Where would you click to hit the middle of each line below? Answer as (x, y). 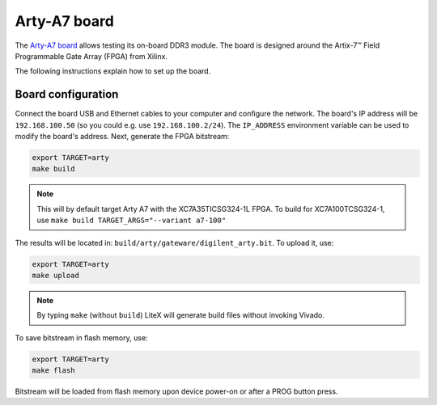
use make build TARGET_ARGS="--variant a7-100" (132, 220)
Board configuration (67, 94)
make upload (56, 275)
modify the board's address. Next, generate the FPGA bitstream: (122, 137)
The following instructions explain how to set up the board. (113, 71)
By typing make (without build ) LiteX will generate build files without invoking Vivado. (181, 315)
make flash (53, 371)
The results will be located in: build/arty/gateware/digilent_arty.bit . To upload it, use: (174, 243)
